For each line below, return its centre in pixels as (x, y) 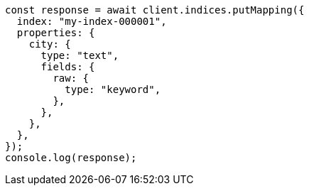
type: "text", (80, 55)
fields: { (68, 67)
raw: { (71, 78)
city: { (50, 44)
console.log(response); (71, 158)
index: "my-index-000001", (92, 21)
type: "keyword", (113, 89)
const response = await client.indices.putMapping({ (155, 10)
